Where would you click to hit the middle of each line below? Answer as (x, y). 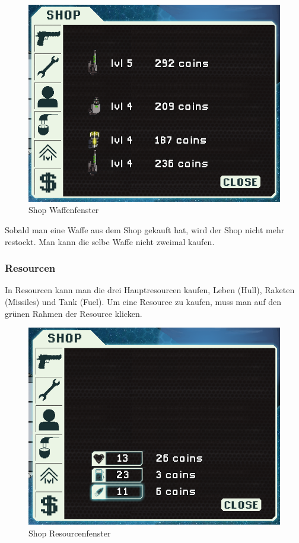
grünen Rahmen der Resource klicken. (74, 313)
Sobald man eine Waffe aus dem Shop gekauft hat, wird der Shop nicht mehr (145, 230)
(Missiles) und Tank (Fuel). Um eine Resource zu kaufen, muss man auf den (143, 302)
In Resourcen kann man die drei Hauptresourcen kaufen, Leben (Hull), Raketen (150, 290)
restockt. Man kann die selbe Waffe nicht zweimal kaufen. (110, 241)
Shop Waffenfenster (64, 210)
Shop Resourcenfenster (70, 533)
